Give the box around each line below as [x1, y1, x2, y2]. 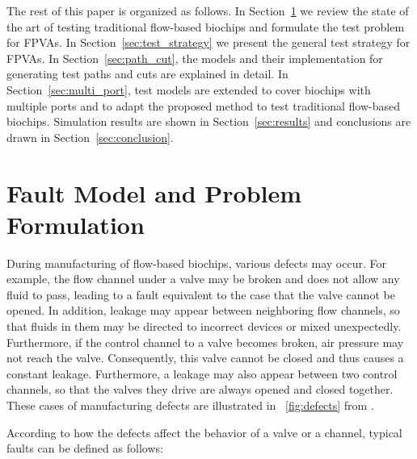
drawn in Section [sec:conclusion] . [6, 128, 174, 145]
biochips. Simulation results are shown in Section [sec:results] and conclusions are [6, 113, 411, 130]
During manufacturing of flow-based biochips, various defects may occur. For [6, 254, 386, 271]
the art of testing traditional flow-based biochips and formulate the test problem [6, 18, 405, 35]
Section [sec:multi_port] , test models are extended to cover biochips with [6, 81, 371, 98]
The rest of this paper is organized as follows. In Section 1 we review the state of [6, 2, 409, 19]
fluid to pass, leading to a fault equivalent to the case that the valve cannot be [6, 286, 395, 303]
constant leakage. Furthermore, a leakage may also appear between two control [6, 365, 398, 382]
